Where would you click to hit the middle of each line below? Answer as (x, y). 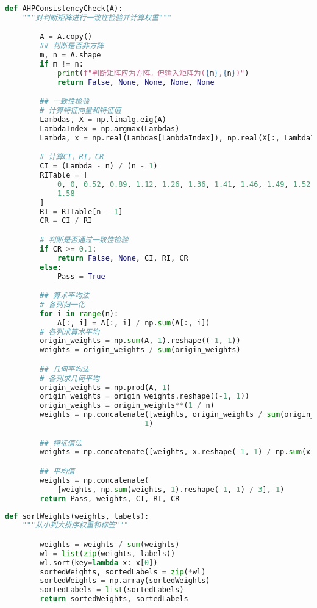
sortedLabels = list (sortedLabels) (112, 590)
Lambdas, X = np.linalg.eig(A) (103, 120)
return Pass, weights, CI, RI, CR (110, 498)
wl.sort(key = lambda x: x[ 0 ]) (99, 563)
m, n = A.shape (70, 55)
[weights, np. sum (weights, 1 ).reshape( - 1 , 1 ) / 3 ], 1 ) (171, 489)
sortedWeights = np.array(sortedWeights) (125, 581)
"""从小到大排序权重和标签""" (75, 525)
